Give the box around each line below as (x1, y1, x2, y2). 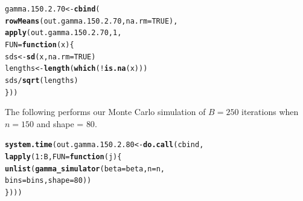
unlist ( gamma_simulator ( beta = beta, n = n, (5, 164, 165, 173)
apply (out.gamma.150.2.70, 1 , (5, 28, 122, 38)
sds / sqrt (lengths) (5, 76, 78, 85)
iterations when (241, 105, 299, 118)
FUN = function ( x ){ (5, 40, 74, 49)
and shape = (36, 117, 84, 130)
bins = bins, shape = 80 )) (5, 176, 92, 185)
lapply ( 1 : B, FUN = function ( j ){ (5, 153, 122, 162)
